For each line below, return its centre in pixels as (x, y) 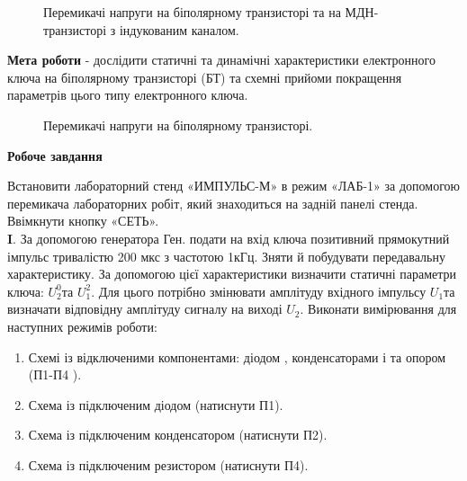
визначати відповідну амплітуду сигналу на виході (145, 309)
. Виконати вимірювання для (378, 309)
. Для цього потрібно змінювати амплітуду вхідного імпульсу (259, 291)
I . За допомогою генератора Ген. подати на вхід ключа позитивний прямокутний (229, 238)
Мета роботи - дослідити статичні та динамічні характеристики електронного (221, 60)
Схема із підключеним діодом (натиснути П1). (156, 404)
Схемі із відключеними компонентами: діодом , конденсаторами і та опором (237, 356)
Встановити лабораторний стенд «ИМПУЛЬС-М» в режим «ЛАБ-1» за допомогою (234, 186)
